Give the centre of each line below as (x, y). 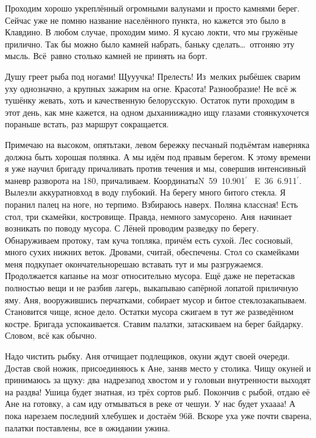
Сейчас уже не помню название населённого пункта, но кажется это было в (146, 20)
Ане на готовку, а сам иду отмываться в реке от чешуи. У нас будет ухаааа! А (150, 404)
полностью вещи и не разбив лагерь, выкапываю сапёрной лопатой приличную (152, 288)
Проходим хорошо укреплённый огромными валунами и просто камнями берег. (153, 8)
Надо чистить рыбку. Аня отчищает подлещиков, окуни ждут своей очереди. (147, 356)
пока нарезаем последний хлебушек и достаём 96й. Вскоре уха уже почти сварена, (158, 415)
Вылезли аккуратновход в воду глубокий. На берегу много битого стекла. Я (145, 192)
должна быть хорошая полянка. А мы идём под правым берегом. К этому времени (158, 156)
